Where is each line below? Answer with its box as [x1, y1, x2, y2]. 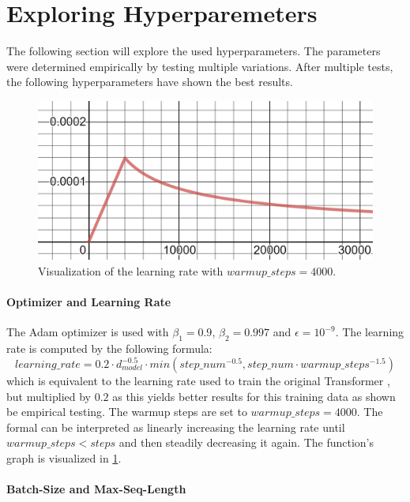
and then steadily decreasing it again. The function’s [118, 434, 374, 451]
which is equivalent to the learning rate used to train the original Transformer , [6, 373, 390, 389]
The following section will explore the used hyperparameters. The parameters [6, 43, 381, 59]
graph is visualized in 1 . [6, 449, 122, 466]
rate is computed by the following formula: [6, 339, 213, 356]
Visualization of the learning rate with [38, 262, 224, 279]
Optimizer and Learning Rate [6, 293, 171, 309]
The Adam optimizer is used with [6, 324, 169, 340]
